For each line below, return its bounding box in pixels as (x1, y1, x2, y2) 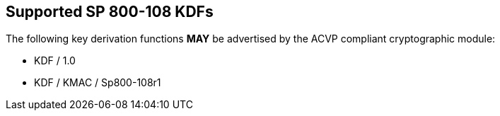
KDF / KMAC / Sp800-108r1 (34, 76, 161, 89)
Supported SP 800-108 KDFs (6, 3, 214, 21)
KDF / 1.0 (34, 54, 76, 67)
